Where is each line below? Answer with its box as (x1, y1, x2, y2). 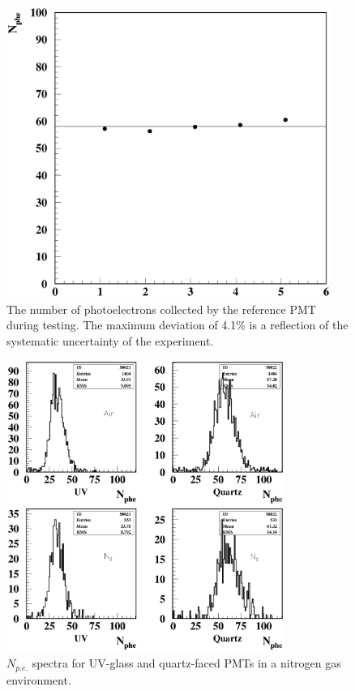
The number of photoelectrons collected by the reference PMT (6, 300, 316, 317)
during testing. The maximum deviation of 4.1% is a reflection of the (6, 316, 349, 333)
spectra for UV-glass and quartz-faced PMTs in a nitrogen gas (32, 655, 341, 672)
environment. (6, 671, 71, 688)
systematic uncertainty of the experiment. (6, 332, 214, 349)
